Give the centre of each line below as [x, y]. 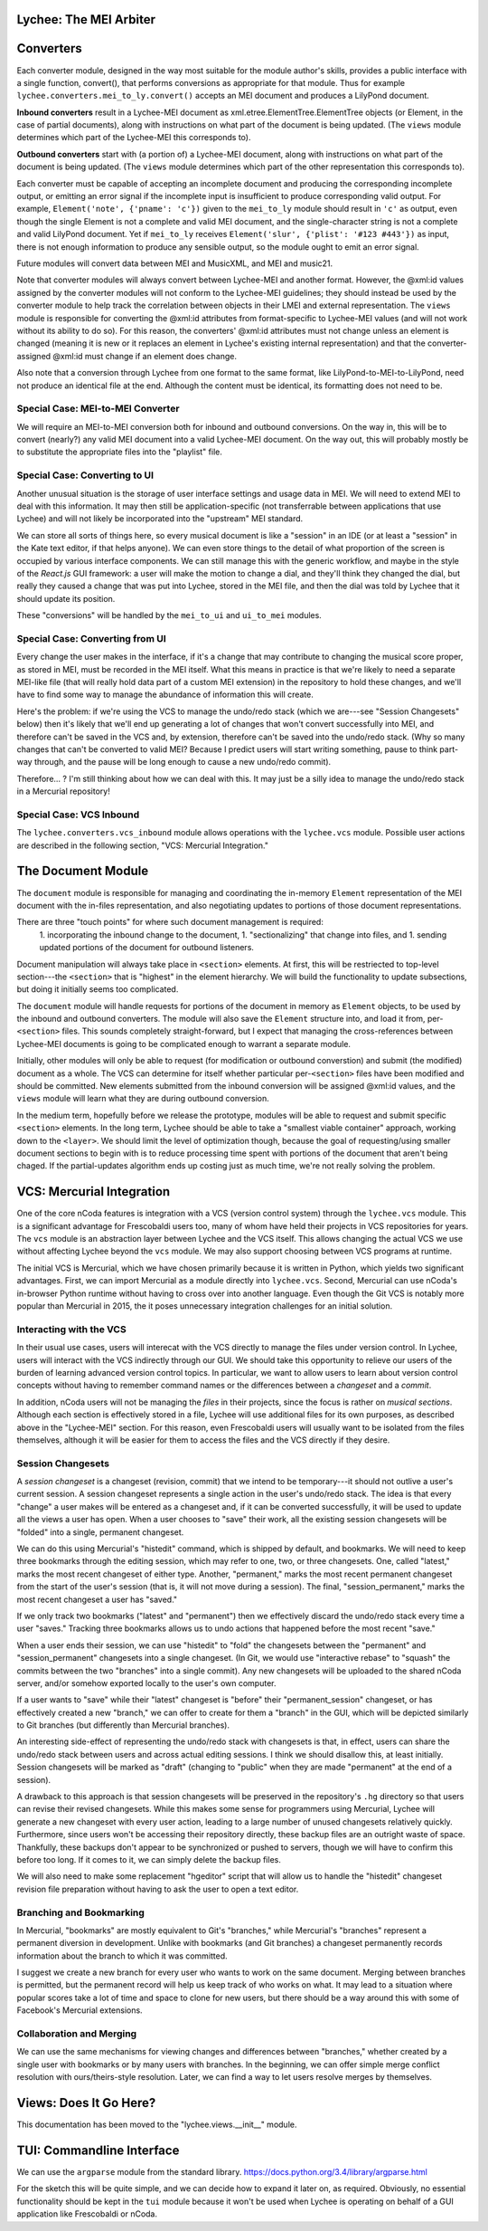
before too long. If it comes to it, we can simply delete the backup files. [149, 1859]
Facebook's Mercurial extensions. [80, 2010]
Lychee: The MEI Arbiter [86, 19]
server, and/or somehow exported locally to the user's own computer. [146, 1683]
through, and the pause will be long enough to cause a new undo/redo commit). [183, 762]
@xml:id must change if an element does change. [145, 356]
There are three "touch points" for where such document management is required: [170, 922]
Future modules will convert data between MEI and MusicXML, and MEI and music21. [175, 263]
